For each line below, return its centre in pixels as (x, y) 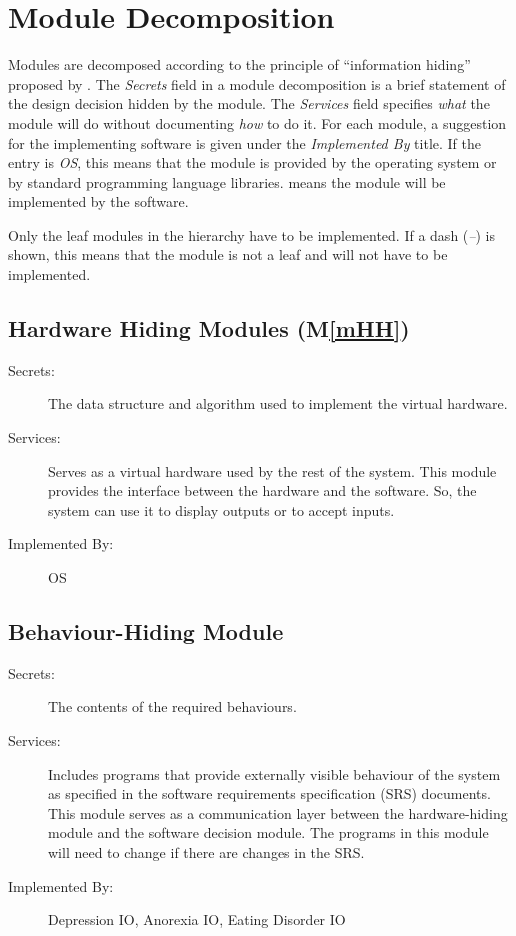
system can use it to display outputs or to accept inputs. (221, 509)
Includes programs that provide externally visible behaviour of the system (274, 773)
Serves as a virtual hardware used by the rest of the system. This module (272, 470)
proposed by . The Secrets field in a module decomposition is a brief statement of (257, 83)
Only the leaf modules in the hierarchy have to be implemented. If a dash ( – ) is (251, 234)
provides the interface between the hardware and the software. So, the (262, 490)
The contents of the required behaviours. (172, 706)
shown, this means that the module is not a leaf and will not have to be (228, 254)
